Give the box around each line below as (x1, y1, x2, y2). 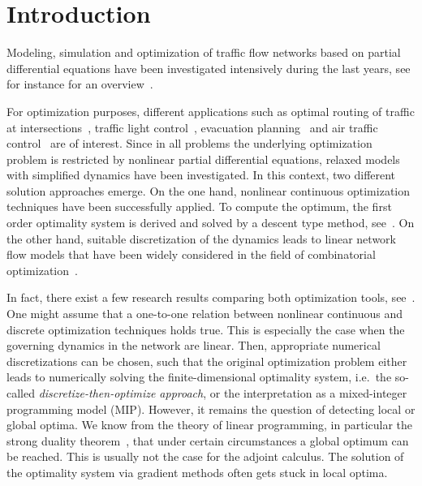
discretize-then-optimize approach (38, 385, 204, 401)
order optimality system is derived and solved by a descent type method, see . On (6, 214, 415, 231)
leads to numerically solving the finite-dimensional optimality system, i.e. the (6, 368, 392, 385)
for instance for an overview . (6, 75, 153, 92)
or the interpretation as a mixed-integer (209, 385, 407, 401)
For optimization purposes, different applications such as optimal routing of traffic (6, 102, 415, 119)
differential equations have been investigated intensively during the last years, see (6, 59, 411, 76)
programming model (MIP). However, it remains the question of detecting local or (6, 400, 416, 417)
